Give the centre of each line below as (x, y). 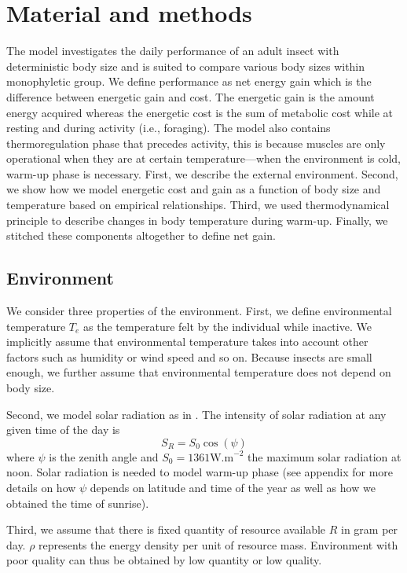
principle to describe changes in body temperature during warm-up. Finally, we (197, 220)
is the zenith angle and (104, 456)
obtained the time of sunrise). (78, 503)
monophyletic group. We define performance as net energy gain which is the (189, 81)
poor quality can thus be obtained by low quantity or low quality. (164, 560)
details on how (41, 487)
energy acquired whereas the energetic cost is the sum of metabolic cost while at (200, 112)
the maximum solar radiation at (324, 456)
